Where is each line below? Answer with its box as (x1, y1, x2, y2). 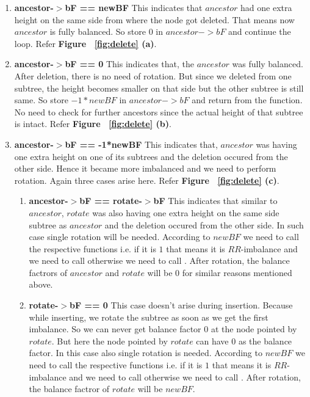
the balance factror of (29, 382, 110, 395)
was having (256, 137, 297, 150)
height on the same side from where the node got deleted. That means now (14, 13, 295, 26)
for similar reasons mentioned (182, 266, 292, 279)
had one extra (240, 1, 292, 13)
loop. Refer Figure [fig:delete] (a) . (14, 37, 157, 49)
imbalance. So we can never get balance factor (29, 322, 201, 335)
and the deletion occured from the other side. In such (104, 218, 304, 231)
